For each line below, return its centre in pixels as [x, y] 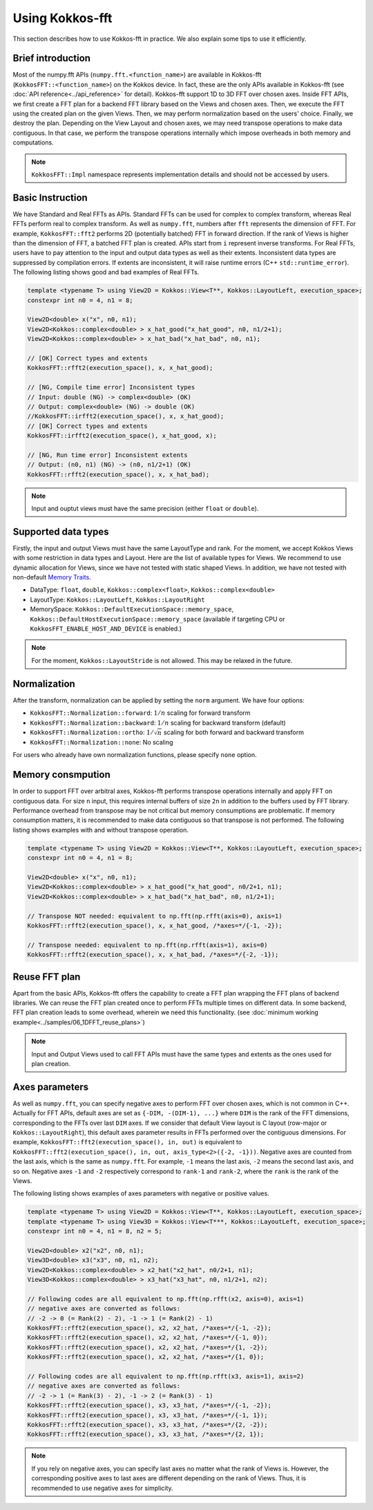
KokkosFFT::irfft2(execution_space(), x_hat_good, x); [122, 436]
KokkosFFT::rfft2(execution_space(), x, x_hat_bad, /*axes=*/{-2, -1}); [153, 955]
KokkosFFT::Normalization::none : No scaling [102, 742]
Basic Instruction [50, 197]
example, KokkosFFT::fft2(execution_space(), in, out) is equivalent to [127, 1142]
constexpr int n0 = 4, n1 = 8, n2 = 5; [95, 1231]
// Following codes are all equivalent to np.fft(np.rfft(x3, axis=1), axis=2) [166, 1377]
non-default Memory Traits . [52, 577]
